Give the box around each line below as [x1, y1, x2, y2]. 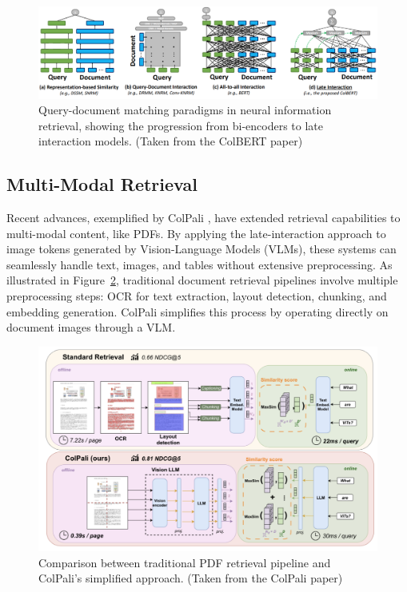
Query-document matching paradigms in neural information [38, 101, 332, 118]
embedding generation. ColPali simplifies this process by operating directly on [6, 303, 389, 320]
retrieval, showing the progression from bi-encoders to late [38, 117, 323, 133]
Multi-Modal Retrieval [6, 172, 198, 197]
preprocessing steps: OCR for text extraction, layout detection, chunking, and [6, 288, 387, 304]
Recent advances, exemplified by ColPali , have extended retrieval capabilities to [6, 209, 401, 226]
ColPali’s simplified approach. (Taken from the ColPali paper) [38, 570, 343, 586]
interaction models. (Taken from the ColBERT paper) [38, 133, 303, 149]
